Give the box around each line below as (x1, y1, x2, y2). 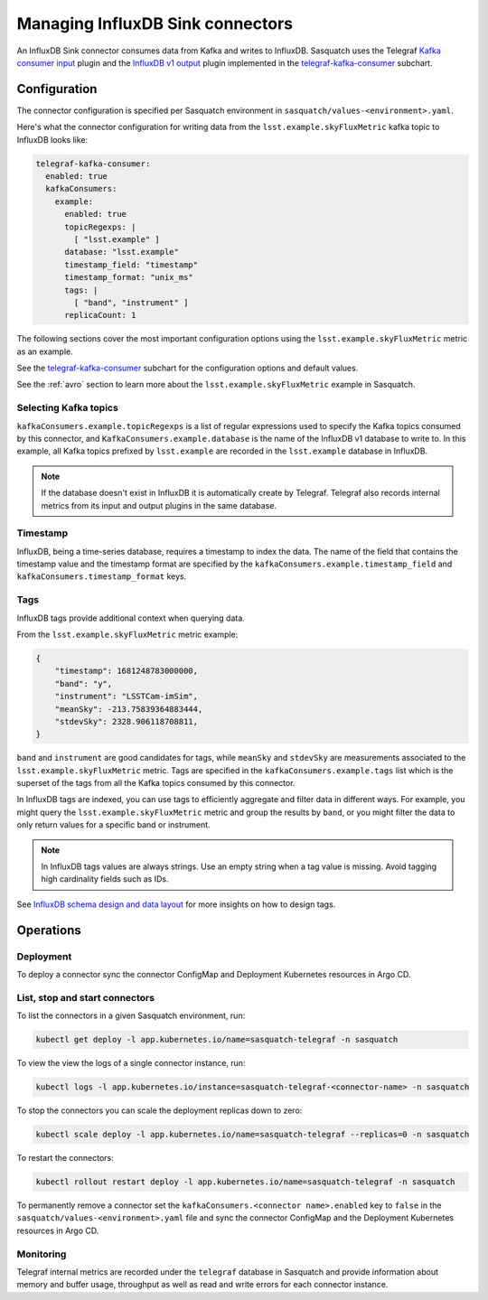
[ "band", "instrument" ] (73, 297, 189, 307)
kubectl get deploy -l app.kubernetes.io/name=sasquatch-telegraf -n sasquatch (35, 1034, 399, 1045)
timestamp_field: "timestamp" (64, 259, 199, 270)
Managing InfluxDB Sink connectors (16, 14, 294, 33)
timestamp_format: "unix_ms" (64, 272, 193, 283)
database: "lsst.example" (64, 247, 180, 257)
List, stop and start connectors (16, 991, 155, 1004)
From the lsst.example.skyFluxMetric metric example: (16, 629, 239, 640)
